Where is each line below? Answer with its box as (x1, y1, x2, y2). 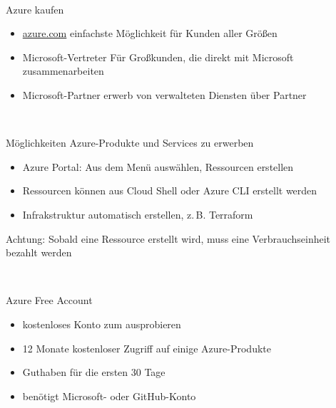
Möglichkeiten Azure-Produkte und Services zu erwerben (6, 135, 254, 150)
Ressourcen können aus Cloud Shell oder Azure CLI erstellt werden (22, 183, 317, 198)
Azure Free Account (6, 293, 93, 308)
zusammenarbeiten (22, 63, 104, 78)
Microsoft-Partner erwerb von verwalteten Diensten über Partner (22, 87, 307, 102)
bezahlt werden (6, 245, 72, 260)
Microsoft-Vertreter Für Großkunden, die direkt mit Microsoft (22, 49, 294, 64)
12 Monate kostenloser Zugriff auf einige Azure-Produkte (22, 340, 271, 355)
